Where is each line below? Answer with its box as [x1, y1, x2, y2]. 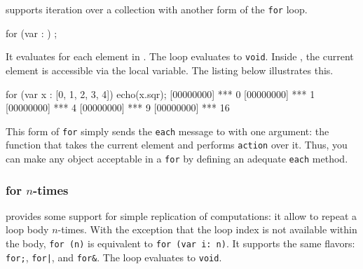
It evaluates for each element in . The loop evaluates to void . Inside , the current [6, 49, 354, 64]
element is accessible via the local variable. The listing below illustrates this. [6, 62, 334, 77]
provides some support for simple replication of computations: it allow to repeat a [6, 208, 357, 223]
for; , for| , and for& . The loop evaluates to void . [6, 249, 222, 264]
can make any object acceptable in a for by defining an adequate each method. [6, 151, 348, 165]
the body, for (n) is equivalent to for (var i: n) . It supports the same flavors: [6, 236, 355, 251]
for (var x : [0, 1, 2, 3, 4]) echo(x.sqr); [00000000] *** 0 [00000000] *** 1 [6, 86, 315, 101]
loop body [6, 222, 49, 237]
